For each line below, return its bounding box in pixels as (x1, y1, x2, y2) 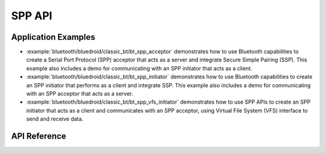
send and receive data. (26, 115, 84, 123)
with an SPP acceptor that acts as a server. (26, 90, 133, 98)
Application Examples (11, 32, 96, 42)
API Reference (11, 131, 66, 141)
